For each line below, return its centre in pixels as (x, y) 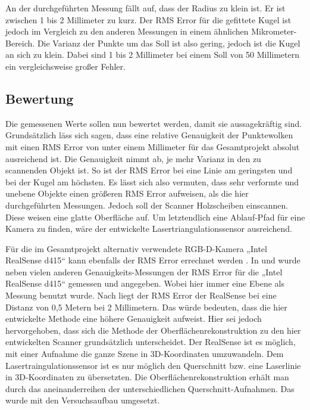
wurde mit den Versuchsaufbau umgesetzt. (83, 400)
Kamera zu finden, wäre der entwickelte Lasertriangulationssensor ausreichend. (149, 229)
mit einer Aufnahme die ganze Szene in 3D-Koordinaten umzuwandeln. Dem (145, 354)
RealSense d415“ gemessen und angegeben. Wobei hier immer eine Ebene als (145, 283)
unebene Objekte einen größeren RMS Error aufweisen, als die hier (127, 193)
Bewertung (40, 98)
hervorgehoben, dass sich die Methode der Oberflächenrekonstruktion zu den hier (153, 330)
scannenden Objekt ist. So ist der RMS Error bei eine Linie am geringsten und (149, 170)
